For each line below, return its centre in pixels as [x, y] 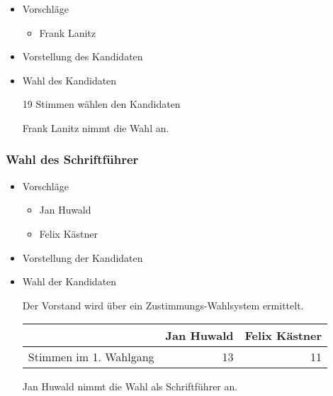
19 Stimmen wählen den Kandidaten [101, 104]
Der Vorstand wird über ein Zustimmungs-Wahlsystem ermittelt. [163, 305]
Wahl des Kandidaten [69, 80]
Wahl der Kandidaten [69, 281]
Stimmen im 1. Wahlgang [91, 357]
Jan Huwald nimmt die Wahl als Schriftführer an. [130, 386]
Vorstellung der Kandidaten [83, 257]
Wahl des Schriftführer [72, 159]
